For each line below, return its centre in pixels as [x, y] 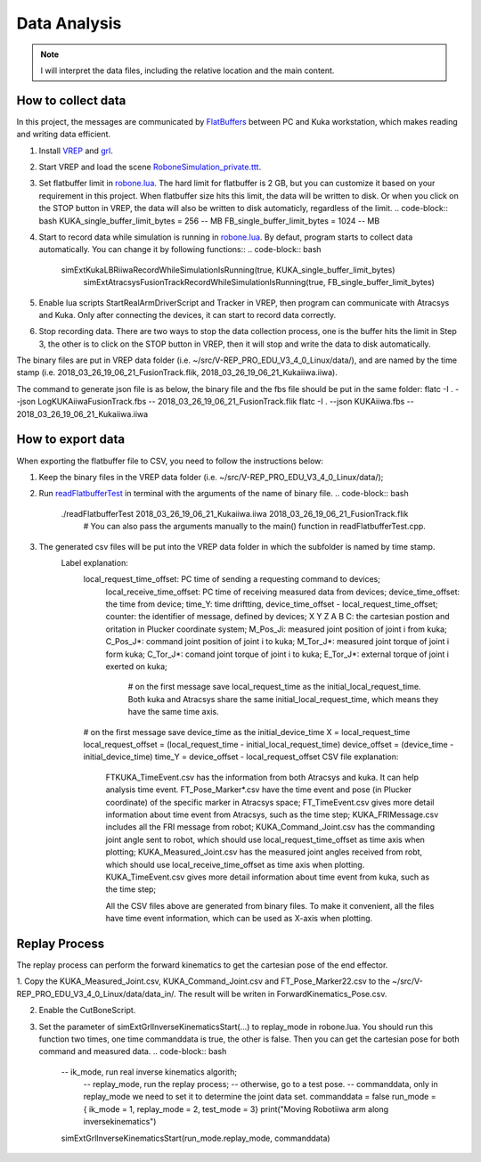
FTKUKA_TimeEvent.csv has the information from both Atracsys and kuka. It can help [262, 777]
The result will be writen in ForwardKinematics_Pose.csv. [282, 994]
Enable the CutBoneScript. [87, 1011]
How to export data [70, 440]
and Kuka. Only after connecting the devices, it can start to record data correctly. [188, 315]
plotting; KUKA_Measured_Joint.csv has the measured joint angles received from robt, [264, 852]
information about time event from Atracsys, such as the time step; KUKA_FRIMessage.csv [272, 814]
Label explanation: [94, 562]
